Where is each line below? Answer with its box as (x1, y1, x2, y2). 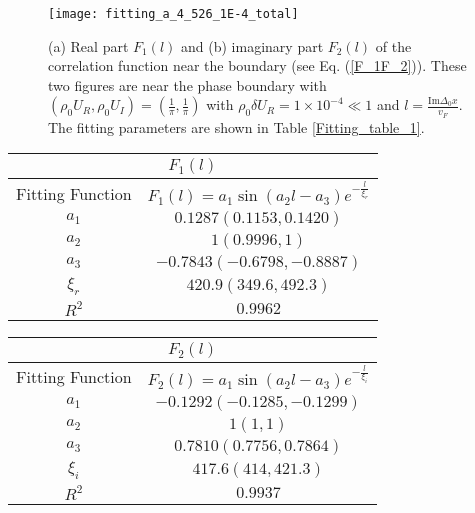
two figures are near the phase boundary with (48, 74, 327, 95)
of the (375, 35, 412, 56)
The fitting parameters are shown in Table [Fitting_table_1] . (48, 116, 425, 137)
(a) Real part (48, 35, 129, 56)
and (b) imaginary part (181, 35, 324, 56)
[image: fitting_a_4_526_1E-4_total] (48, 7, 299, 21)
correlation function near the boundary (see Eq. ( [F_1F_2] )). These (48, 55, 467, 76)
